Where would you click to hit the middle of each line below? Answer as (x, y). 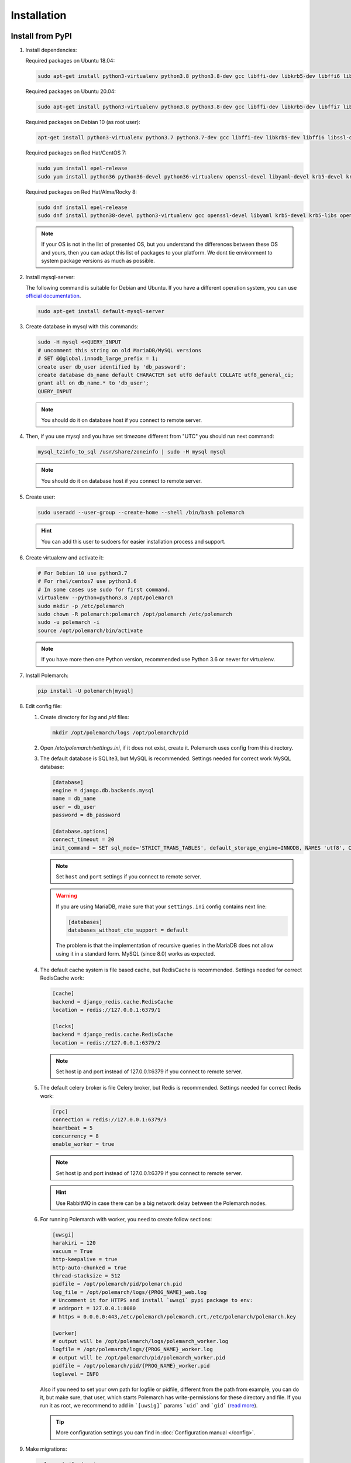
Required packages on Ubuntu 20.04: (71, 91)
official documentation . (53, 296)
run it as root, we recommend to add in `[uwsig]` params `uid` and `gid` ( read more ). (149, 1406)
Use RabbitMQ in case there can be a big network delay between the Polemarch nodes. (161, 1203)
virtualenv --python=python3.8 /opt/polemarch (106, 598)
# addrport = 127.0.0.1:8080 (94, 1309)
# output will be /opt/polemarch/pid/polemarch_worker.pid (139, 1357)
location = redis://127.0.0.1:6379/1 (106, 1010)
